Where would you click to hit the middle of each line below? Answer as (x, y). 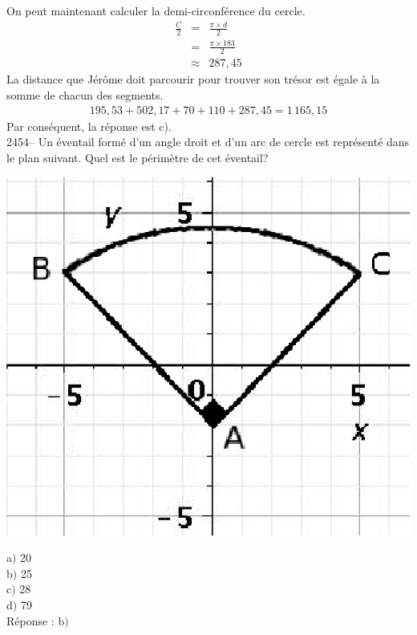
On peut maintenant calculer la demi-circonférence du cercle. (156, 10)
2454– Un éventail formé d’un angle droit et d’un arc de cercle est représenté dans (208, 142)
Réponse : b (36, 620)
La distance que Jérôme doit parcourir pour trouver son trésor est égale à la (193, 79)
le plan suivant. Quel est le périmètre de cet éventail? (138, 157)
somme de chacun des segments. (85, 94)
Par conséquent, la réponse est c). (89, 126)
